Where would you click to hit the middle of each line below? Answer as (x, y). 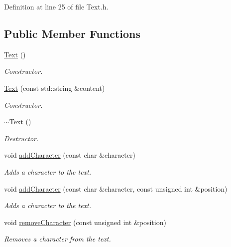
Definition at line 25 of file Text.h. (56, 6)
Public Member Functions (72, 33)
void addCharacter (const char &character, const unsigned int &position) (116, 188)
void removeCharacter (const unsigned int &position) (85, 222)
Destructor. (21, 138)
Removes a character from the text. (58, 239)
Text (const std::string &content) (55, 88)
